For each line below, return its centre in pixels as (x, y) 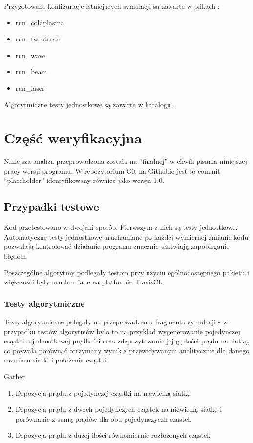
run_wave (30, 55)
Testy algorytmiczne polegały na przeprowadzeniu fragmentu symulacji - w (116, 322)
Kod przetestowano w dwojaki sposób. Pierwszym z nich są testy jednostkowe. (121, 227)
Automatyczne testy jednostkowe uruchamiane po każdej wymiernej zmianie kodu (126, 236)
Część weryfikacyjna (73, 138)
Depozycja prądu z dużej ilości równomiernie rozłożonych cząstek (113, 435)
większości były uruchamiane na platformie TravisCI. (83, 282)
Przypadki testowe (52, 207)
